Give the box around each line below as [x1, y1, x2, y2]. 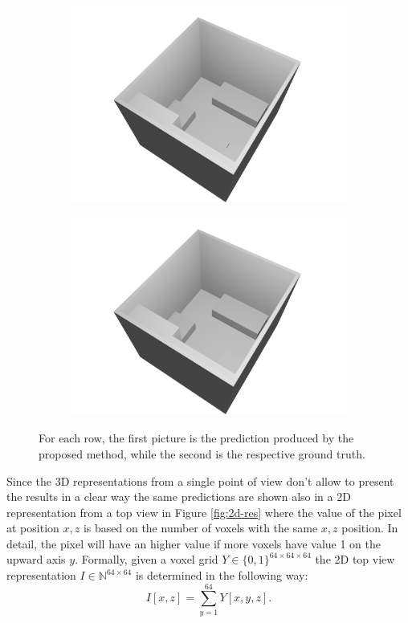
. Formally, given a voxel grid [75, 551, 218, 568]
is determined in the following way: [135, 567, 308, 584]
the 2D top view [315, 551, 395, 568]
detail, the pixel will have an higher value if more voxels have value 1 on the [6, 535, 381, 552]
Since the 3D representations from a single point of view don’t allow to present [6, 472, 394, 489]
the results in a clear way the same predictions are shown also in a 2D [6, 488, 351, 505]
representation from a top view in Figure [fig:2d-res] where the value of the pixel [6, 503, 402, 520]
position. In [341, 519, 398, 536]
